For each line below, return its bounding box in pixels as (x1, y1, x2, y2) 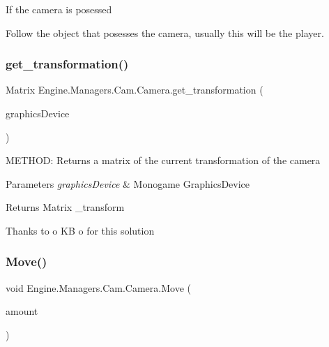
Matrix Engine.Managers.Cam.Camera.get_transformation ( (6, 82, 263, 97)
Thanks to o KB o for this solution (6, 223, 155, 237)
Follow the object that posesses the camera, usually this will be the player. (6, 25, 324, 40)
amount (6, 304, 38, 318)
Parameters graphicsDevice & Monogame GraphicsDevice (6, 176, 250, 191)
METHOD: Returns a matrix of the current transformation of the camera (6, 153, 321, 168)
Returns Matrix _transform (6, 200, 125, 214)
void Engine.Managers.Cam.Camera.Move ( (6, 280, 191, 295)
